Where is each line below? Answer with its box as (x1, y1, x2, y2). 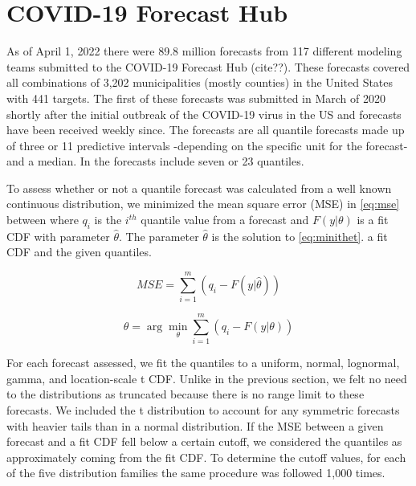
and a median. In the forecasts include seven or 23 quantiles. (6, 153, 304, 169)
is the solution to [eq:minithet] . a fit (211, 227, 388, 244)
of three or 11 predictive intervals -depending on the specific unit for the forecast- (6, 137, 408, 153)
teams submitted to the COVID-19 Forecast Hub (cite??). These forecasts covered (6, 58, 410, 75)
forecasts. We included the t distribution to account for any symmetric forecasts (6, 402, 400, 419)
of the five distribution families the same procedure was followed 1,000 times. (6, 464, 385, 481)
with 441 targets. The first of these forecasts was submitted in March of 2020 (6, 89, 385, 106)
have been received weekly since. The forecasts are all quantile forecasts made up (6, 121, 405, 138)
